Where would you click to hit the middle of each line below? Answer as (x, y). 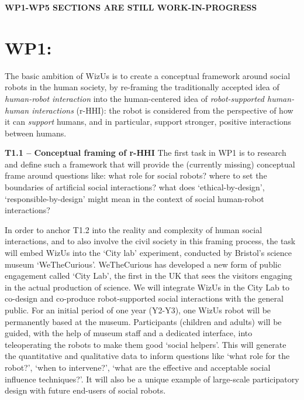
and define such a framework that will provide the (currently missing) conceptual (150, 164)
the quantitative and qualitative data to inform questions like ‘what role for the (147, 356)
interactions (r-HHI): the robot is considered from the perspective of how (163, 110)
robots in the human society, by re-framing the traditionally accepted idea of (142, 87)
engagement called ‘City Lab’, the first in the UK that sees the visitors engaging (148, 276)
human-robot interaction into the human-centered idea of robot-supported (134, 98)
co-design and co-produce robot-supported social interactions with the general (144, 298)
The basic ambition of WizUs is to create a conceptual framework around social (148, 75)
